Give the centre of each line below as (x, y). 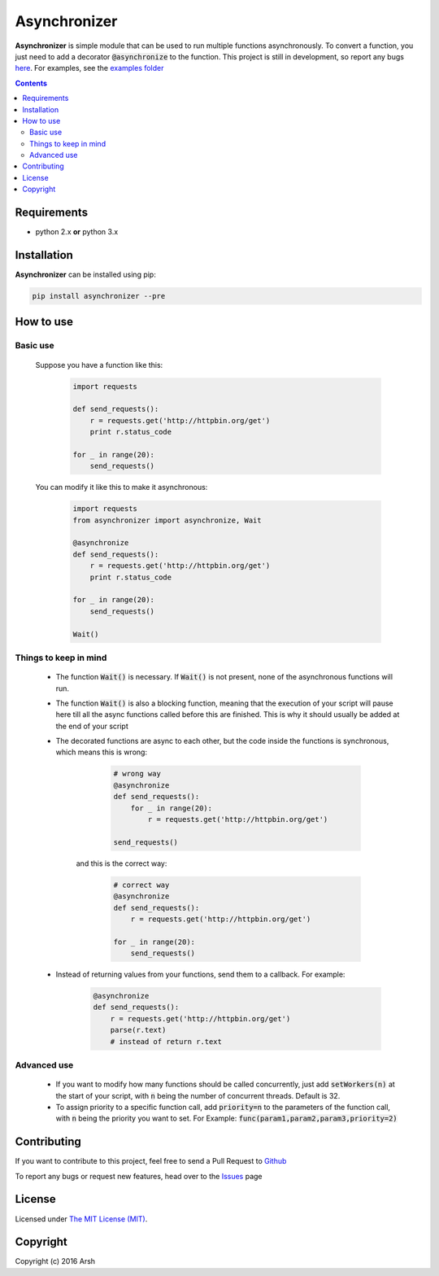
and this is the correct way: (122, 863)
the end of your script (92, 726)
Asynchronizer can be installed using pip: (85, 275)
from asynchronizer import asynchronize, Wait (167, 520)
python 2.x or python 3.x (77, 232)
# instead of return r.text (166, 1041)
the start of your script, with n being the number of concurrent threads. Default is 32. (198, 1095)
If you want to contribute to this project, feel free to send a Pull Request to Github (151, 1161)
